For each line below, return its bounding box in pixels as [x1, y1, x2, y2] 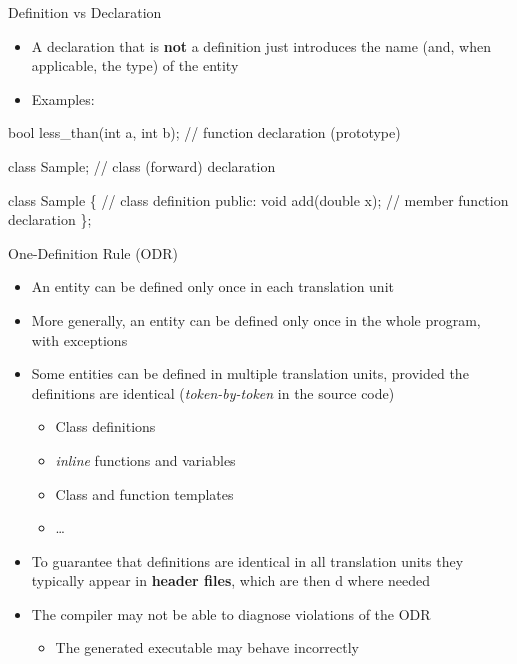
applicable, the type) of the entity [31, 55, 239, 76]
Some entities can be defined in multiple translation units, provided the [31, 363, 469, 384]
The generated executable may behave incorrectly [55, 637, 360, 658]
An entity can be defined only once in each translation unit [31, 276, 394, 297]
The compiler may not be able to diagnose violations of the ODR [31, 603, 431, 624]
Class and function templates [55, 483, 234, 504]
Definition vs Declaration [8, 2, 162, 22]
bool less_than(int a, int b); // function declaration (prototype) [8, 122, 401, 143]
